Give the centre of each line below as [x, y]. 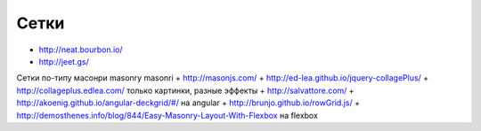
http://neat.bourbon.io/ [81, 50]
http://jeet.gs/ [64, 61]
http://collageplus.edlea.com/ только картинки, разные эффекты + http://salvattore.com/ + [186, 90]
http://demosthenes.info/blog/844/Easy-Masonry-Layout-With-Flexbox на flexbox [167, 115]
